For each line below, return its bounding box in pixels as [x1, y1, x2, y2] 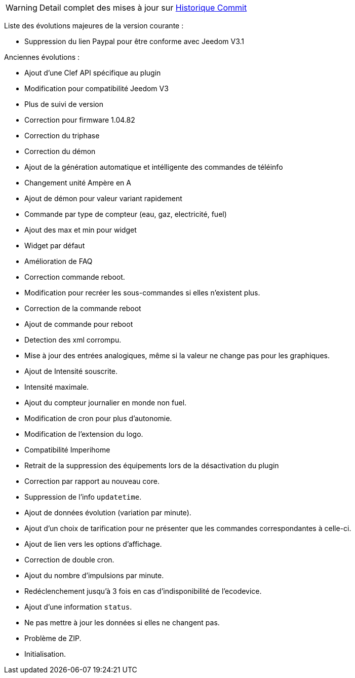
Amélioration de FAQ [24, 257, 93, 266]
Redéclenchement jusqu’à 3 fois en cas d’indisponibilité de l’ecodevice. [24, 587, 262, 595]
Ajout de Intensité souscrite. [24, 367, 118, 375]
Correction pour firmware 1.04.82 [24, 116, 135, 124]
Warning [6, 3, 37, 13]
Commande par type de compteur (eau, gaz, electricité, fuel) [24, 210, 227, 218]
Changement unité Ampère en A [24, 178, 131, 187]
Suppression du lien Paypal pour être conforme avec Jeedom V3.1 [24, 37, 245, 46]
